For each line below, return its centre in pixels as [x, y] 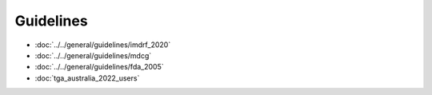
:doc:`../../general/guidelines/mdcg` [93, 55]
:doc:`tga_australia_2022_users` [87, 78]
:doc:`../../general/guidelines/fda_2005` [99, 67]
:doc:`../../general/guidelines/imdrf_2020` [103, 45]
